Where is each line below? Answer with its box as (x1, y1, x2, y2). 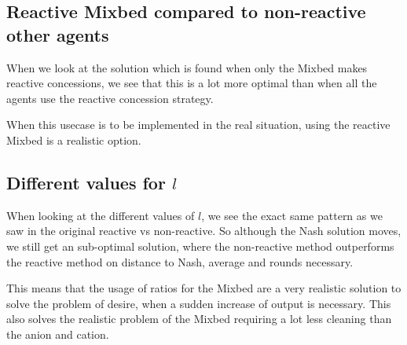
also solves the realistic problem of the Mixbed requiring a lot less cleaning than (6, 310, 392, 327)
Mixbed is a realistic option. (6, 131, 141, 148)
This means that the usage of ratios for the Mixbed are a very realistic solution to (6, 280, 401, 296)
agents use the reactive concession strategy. (6, 90, 214, 106)
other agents (6, 22, 109, 46)
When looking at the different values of (6, 207, 195, 223)
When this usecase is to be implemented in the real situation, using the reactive (6, 116, 390, 133)
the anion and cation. (6, 325, 109, 342)
